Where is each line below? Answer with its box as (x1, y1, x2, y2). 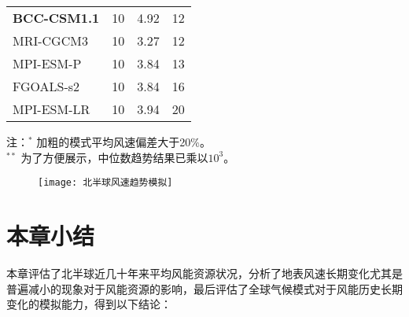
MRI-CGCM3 (13, 31, 88, 50)
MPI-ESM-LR (13, 100, 90, 118)
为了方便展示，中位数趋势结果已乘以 (20, 149, 208, 165)
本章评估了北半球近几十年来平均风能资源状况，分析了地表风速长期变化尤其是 (6, 264, 403, 281)
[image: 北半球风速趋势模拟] (38, 177, 173, 189)
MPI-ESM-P (13, 54, 82, 72)
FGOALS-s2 (13, 77, 80, 95)
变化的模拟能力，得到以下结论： (6, 296, 171, 312)
